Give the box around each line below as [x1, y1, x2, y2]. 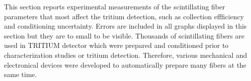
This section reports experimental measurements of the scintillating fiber [4, 1, 225, 11]
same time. [4, 69, 37, 80]
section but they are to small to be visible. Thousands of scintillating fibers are [4, 30, 245, 40]
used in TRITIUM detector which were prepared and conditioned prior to [4, 40, 229, 50]
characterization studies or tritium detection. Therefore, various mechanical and [4, 49, 247, 60]
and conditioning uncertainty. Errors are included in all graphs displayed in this [4, 21, 247, 31]
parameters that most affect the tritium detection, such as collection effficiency [4, 11, 244, 21]
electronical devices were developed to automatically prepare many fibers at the [4, 59, 247, 70]
